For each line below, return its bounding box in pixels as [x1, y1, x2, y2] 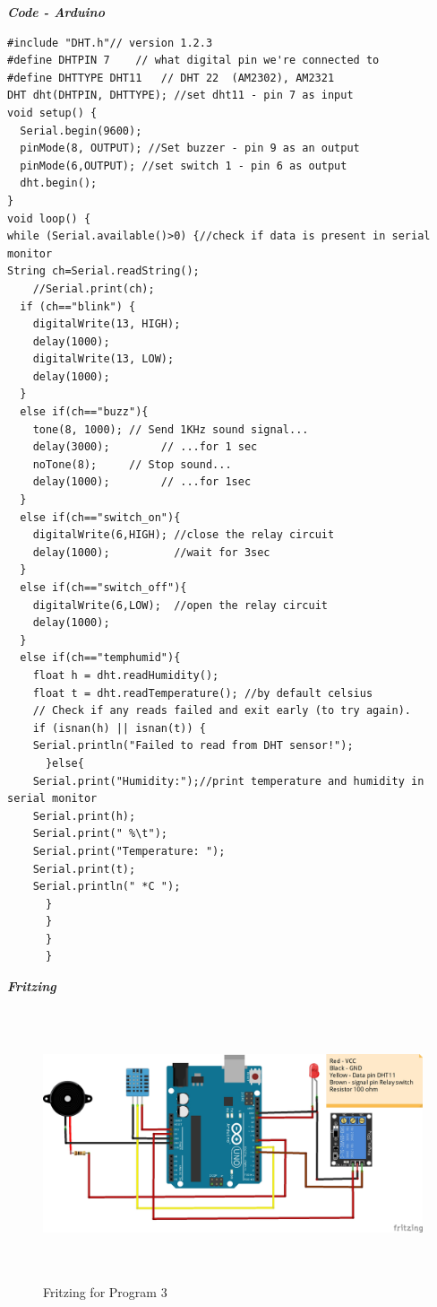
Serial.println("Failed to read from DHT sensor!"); [32, 739, 354, 753]
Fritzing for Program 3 [43, 1282, 167, 1301]
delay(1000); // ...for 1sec [32, 475, 252, 489]
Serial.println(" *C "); [32, 880, 181, 893]
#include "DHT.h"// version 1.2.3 [7, 36, 213, 49]
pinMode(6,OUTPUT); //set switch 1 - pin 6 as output [20, 159, 347, 172]
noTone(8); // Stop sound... [32, 457, 232, 471]
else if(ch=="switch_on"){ [20, 510, 181, 524]
